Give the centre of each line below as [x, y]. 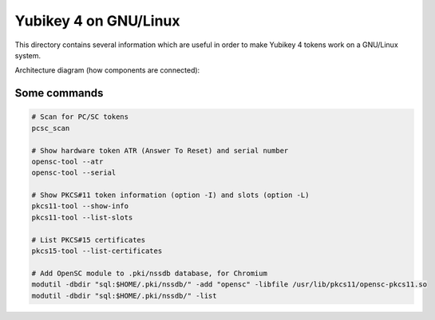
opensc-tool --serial [74, 173]
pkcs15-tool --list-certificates [97, 251]
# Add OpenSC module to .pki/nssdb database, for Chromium [149, 273]
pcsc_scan [51, 128]
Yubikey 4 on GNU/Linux [97, 21]
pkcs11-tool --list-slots [82, 217]
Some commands [59, 93]
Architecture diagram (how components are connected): [107, 70]
